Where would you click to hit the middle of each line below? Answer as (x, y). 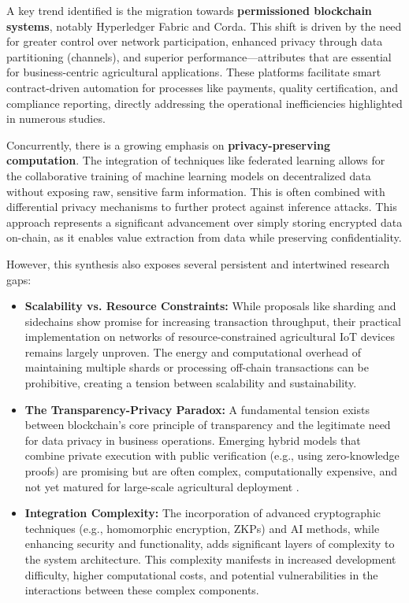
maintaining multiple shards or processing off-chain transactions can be (197, 367)
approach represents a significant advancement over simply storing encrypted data (204, 222)
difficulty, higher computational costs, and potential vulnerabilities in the (201, 574)
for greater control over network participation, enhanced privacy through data (195, 41)
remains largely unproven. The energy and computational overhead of (193, 351)
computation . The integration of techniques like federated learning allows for (196, 160)
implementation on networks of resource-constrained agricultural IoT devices (210, 337)
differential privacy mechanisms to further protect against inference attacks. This (202, 207)
